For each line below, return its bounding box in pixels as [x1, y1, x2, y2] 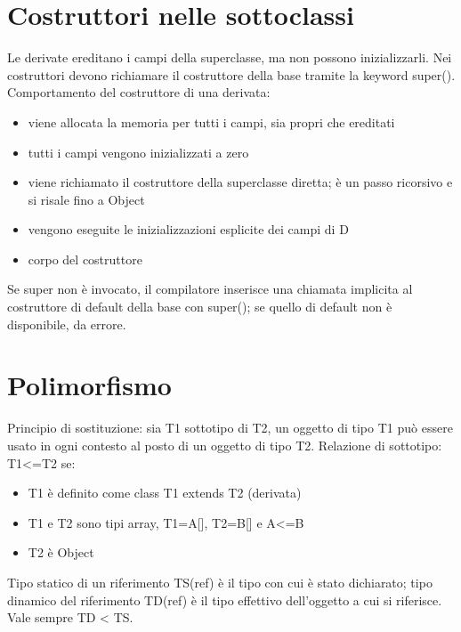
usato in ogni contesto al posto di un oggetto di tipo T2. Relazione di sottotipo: [7, 435, 442, 454]
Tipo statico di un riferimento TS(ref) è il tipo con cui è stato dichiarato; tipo [7, 572, 433, 591]
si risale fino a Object [28, 190, 145, 208]
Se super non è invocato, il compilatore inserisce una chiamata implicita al [7, 280, 413, 298]
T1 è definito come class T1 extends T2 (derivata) [28, 483, 302, 502]
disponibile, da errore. [7, 314, 126, 333]
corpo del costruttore [28, 249, 142, 268]
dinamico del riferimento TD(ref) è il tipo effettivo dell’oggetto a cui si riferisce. [7, 590, 442, 609]
